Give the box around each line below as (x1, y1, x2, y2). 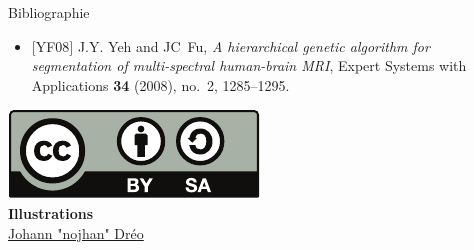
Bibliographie (8, 2, 90, 22)
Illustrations (8, 202, 94, 223)
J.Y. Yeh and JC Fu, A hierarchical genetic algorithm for (77, 35, 430, 56)
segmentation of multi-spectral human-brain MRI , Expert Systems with (31, 55, 467, 76)
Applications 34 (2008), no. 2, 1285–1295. (31, 74, 290, 95)
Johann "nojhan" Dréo (8, 222, 144, 243)
